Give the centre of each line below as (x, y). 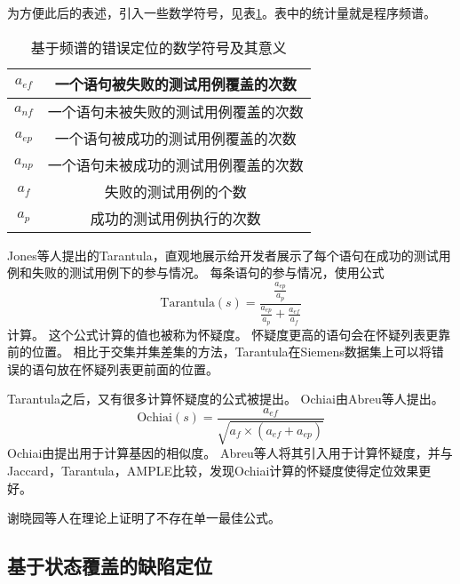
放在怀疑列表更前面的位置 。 (137, 368)
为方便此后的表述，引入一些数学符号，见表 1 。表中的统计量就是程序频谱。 (222, 12)
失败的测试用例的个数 (175, 191)
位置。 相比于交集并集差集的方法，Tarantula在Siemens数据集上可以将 (231, 352)
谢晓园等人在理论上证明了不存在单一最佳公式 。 (144, 518)
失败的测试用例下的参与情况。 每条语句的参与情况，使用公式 (208, 272)
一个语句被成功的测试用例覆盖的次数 (175, 138)
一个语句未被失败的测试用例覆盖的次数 (175, 111)
